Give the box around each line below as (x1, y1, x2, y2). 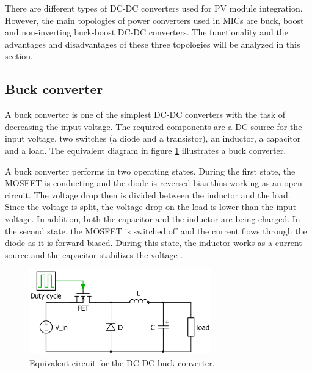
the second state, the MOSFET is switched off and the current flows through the (5, 224, 307, 237)
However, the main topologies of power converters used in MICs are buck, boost (5, 13, 304, 26)
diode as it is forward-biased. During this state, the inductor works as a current (5, 236, 302, 249)
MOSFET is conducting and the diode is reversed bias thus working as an (5, 176, 281, 189)
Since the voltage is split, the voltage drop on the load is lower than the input (5, 200, 297, 213)
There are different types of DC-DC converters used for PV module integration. (5, 2, 303, 14)
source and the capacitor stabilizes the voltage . (5, 248, 183, 261)
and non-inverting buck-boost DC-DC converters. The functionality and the (5, 26, 288, 38)
